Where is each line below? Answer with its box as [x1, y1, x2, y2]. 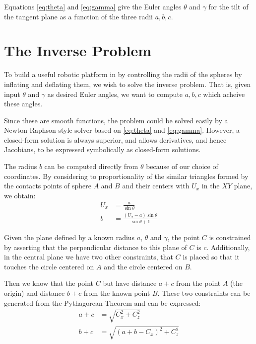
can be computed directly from [44, 161, 138, 172]
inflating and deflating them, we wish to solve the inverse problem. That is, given [4, 79, 251, 89]
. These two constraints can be [157, 287, 251, 298]
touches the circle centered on [4, 261, 94, 271]
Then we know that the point [4, 278, 94, 288]
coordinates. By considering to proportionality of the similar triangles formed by [4, 171, 249, 181]
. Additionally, [206, 242, 250, 252]
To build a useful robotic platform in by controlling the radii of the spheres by [4, 69, 242, 80]
